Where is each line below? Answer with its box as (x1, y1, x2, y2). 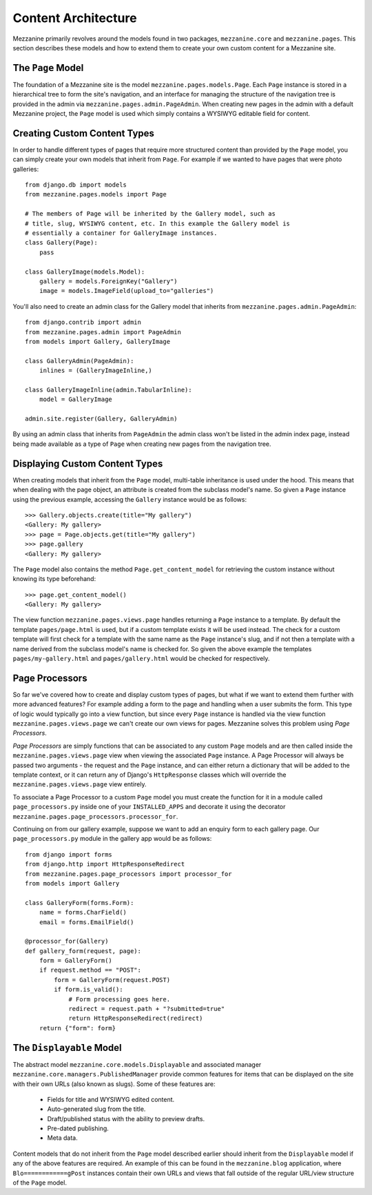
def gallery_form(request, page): (25, 947, 141, 954)
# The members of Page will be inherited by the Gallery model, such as (25, 210, 276, 218)
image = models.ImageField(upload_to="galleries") (39, 287, 214, 295)
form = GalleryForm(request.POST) (54, 976, 171, 983)
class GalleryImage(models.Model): (25, 267, 145, 276)
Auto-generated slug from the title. (47, 1105, 146, 1113)
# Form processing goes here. (68, 995, 171, 1003)
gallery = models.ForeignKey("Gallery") (39, 278, 178, 285)
